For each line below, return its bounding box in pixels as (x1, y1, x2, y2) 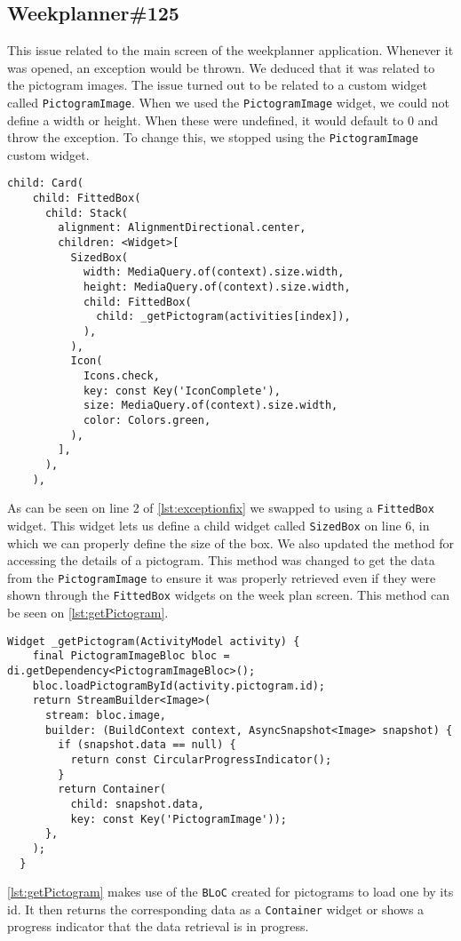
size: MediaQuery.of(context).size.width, (83, 399, 338, 412)
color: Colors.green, (83, 413, 211, 427)
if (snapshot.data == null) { (58, 738, 236, 752)
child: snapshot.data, (70, 797, 204, 810)
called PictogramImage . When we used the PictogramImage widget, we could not (7, 92, 450, 111)
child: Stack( (44, 206, 129, 219)
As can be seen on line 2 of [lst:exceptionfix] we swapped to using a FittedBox (7, 498, 434, 517)
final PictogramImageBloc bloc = (32, 650, 230, 663)
